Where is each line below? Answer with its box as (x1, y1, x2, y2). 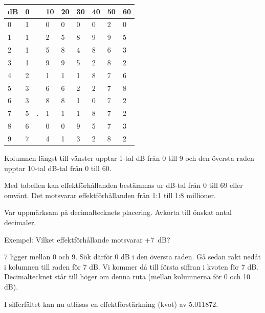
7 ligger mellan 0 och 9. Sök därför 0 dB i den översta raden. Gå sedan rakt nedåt (4, 251, 261, 262)
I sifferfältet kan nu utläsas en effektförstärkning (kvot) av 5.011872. (4, 298, 218, 309)
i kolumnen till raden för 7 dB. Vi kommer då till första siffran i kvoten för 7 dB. (4, 261, 259, 272)
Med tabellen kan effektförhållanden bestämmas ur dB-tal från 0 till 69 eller (4, 180, 243, 190)
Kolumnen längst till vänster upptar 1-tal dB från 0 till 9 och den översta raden (4, 153, 254, 163)
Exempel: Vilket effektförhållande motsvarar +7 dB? (4, 234, 170, 245)
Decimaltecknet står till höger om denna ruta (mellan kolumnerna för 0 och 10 (4, 271, 251, 282)
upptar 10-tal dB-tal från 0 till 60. (4, 162, 112, 173)
